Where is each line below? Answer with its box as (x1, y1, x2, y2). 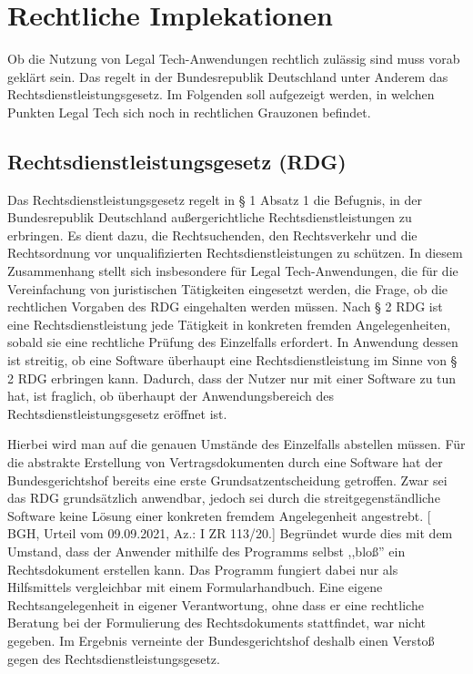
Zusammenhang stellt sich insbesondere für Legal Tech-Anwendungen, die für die (7, 261, 458, 281)
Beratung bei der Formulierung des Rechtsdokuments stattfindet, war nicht (7, 613, 426, 632)
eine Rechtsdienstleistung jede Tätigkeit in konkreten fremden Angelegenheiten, (7, 314, 451, 333)
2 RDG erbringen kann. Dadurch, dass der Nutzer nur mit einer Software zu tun (7, 368, 457, 387)
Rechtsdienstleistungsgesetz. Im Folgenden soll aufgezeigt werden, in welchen (7, 85, 435, 104)
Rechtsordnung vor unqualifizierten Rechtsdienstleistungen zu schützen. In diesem (7, 243, 463, 262)
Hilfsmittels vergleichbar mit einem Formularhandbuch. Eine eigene (7, 577, 383, 597)
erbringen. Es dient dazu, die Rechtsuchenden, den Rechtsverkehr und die (7, 225, 418, 244)
